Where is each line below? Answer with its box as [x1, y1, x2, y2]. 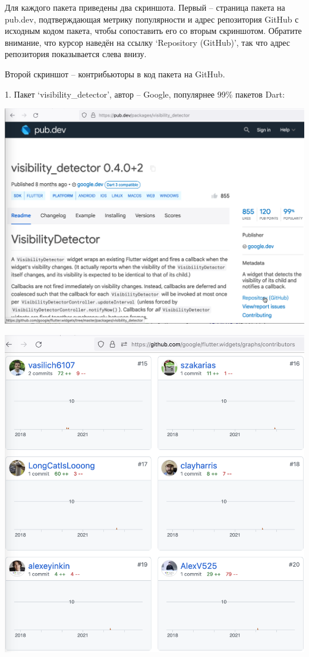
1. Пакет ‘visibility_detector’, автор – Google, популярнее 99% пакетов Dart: [5, 87, 285, 100]
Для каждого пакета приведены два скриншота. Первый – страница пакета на [5, 1, 285, 13]
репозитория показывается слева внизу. [5, 48, 147, 60]
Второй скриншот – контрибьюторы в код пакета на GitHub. [5, 67, 225, 80]
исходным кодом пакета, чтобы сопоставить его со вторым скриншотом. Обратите [5, 24, 302, 37]
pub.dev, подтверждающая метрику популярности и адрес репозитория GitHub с [5, 12, 299, 25]
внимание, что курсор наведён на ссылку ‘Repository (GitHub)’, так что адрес [5, 36, 291, 48]
